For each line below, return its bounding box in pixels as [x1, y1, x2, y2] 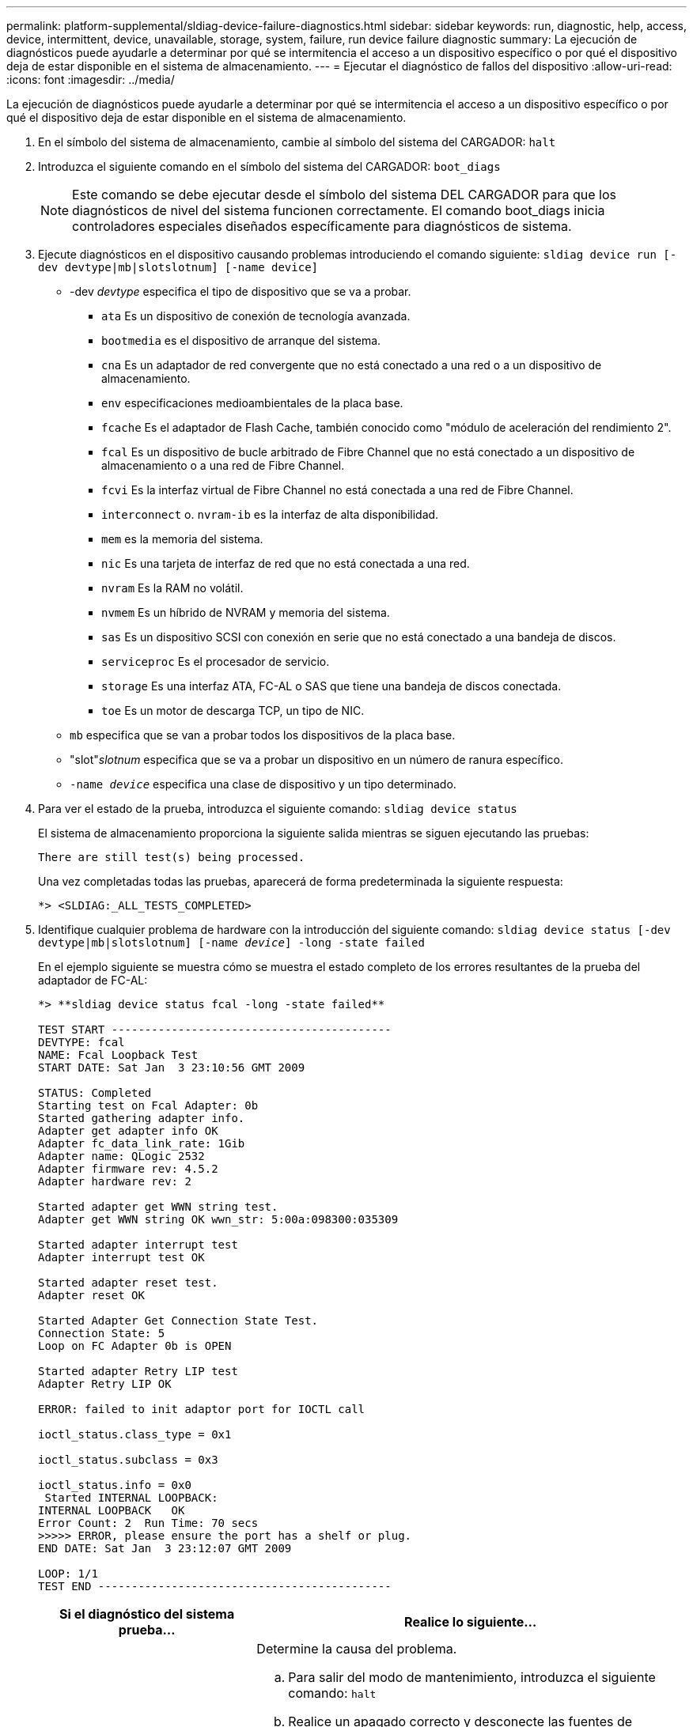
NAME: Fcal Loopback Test [38, 1049, 199, 1061]
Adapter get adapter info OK [38, 1124, 218, 1137]
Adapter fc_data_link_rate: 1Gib [38, 1137, 245, 1150]
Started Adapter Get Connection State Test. [38, 1314, 319, 1327]
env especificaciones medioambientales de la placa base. [101, 396, 403, 410]
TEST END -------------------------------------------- [38, 1580, 392, 1593]
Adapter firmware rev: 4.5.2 [38, 1162, 218, 1175]
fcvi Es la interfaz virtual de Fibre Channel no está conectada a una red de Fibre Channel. [101, 483, 574, 497]
